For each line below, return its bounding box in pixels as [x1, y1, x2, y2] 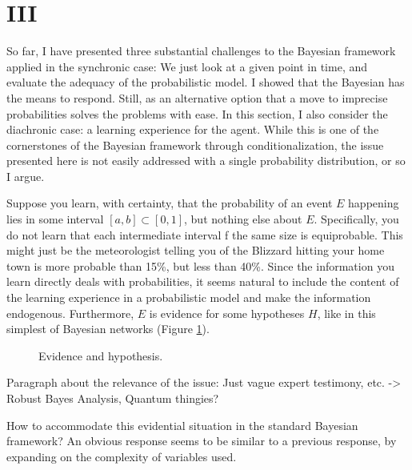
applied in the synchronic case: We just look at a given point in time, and [6, 58, 368, 74]
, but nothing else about [184, 211, 302, 227]
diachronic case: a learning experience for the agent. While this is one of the [6, 121, 379, 138]
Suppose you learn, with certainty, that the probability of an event [6, 195, 333, 211]
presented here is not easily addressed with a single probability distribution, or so [6, 152, 406, 169]
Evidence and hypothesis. [38, 347, 163, 364]
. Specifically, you [314, 211, 399, 227]
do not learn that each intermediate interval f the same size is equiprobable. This [6, 226, 403, 243]
